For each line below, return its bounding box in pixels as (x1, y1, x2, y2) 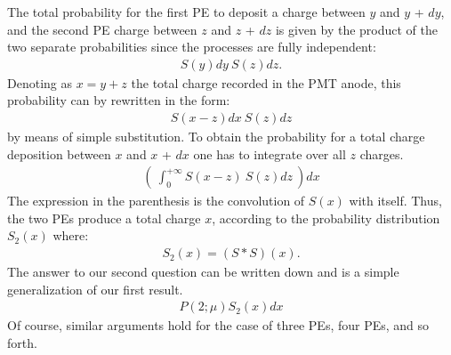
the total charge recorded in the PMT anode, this (131, 73, 401, 92)
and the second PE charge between (7, 20, 197, 38)
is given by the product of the (275, 20, 439, 38)
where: (52, 226, 89, 245)
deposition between (7, 144, 111, 163)
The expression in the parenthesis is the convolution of (7, 191, 305, 210)
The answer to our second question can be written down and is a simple (7, 262, 399, 281)
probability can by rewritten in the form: (7, 91, 230, 109)
